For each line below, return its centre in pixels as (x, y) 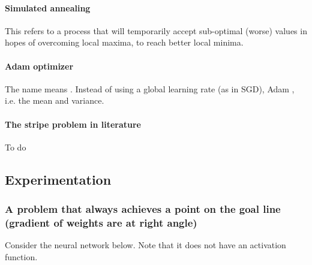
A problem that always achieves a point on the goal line (143, 209)
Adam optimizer (39, 66)
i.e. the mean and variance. (55, 100)
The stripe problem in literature (73, 124)
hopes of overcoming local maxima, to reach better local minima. (124, 42)
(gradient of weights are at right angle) (101, 222)
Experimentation (58, 179)
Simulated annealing (48, 7)
